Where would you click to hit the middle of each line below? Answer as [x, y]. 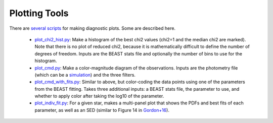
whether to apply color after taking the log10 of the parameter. [99, 96]
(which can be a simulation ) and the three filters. [85, 75]
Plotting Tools [39, 13]
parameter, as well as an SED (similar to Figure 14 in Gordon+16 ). [102, 110]
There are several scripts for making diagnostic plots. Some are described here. [93, 28]
